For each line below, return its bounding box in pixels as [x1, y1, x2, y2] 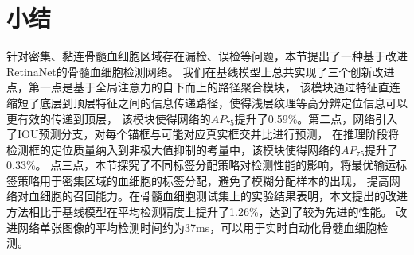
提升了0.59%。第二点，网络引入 [234, 110, 398, 126]
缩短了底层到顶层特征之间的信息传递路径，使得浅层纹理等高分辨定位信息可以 [6, 94, 408, 110]
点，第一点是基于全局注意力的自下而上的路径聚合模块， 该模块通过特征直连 [6, 79, 400, 95]
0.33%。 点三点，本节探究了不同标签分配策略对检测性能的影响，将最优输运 [6, 156, 396, 173]
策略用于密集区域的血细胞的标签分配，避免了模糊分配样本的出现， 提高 [17, 172, 389, 188]
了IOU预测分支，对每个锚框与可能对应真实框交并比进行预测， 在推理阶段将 [6, 126, 400, 142]
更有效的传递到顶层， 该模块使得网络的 [6, 110, 211, 126]
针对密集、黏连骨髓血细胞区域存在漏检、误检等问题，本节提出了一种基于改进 [6, 48, 408, 64]
